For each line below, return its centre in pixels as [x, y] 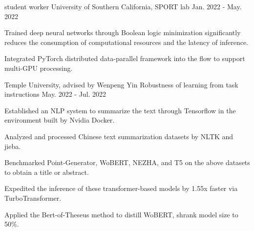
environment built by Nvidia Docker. [60, 120]
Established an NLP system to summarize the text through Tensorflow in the [120, 110]
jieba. [13, 146]
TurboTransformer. [33, 198]
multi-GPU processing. [39, 68]
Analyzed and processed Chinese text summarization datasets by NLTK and [119, 136]
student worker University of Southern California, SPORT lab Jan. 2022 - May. [123, 6]
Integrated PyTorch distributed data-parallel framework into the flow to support [125, 58]
